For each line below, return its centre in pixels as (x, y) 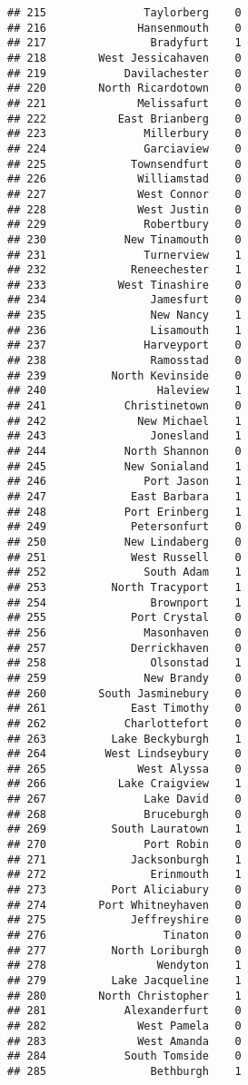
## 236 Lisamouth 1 (124, 330)
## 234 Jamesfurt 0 (124, 300)
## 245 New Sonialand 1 (124, 466)
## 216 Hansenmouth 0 (124, 28)
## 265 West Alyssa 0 (124, 769)
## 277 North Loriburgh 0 (124, 950)
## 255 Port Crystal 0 (124, 618)
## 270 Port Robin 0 (124, 845)
